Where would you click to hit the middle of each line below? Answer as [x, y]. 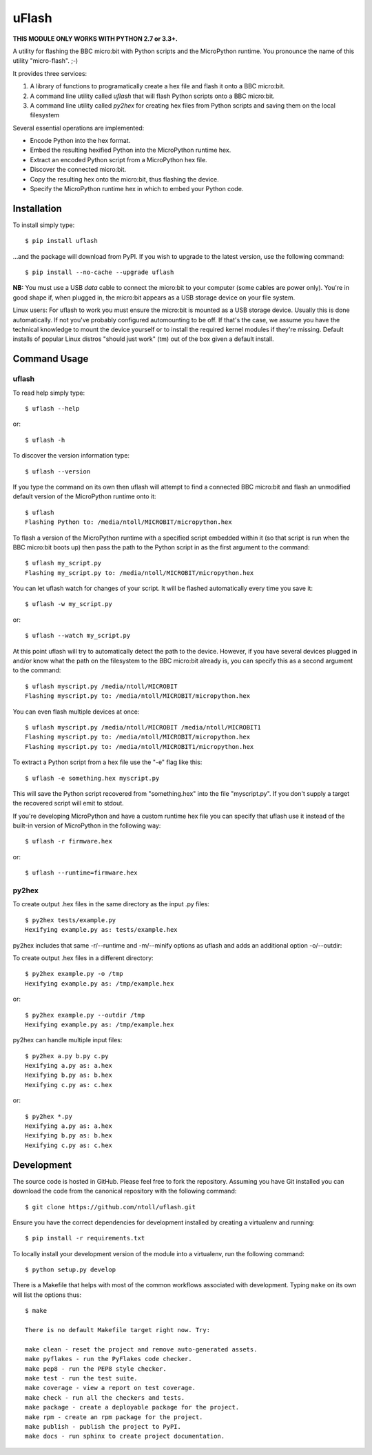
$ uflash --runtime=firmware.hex [81, 873]
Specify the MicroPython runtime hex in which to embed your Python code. [137, 189]
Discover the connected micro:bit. [78, 170]
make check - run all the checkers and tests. [105, 1397]
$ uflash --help [52, 408]
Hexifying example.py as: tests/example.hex [102, 930]
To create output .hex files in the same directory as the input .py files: [111, 904]
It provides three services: [50, 73]
